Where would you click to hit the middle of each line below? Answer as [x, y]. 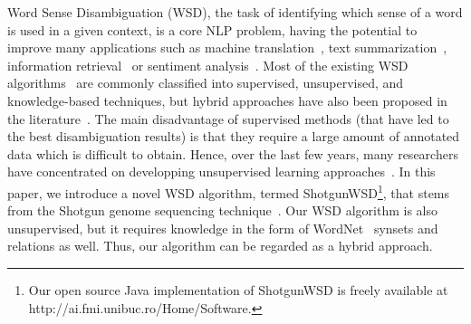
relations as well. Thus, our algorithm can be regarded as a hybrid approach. [220, 246]
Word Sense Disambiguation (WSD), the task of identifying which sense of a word [235, 12]
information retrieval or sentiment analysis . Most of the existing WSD [208, 65]
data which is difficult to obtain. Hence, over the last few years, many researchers [233, 153]
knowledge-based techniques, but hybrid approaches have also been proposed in [227, 100]
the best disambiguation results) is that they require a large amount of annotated [234, 136]
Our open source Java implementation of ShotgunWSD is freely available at [238, 289]
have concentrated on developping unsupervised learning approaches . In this [221, 172]
